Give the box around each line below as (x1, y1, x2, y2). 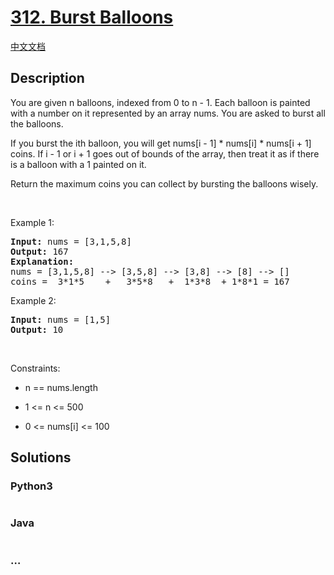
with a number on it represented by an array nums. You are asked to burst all (10, 107, 326, 119)
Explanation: (10, 256, 75, 267)
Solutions (10, 449, 72, 466)
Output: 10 (10, 324, 64, 335)
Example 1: (10, 216, 55, 228)
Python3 (10, 479, 53, 493)
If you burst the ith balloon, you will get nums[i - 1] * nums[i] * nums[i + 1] (10, 137, 312, 149)
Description (10, 70, 85, 87)
